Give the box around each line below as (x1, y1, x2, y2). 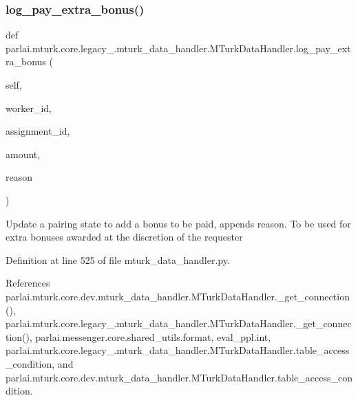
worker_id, (6, 100, 52, 115)
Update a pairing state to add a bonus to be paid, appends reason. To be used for (6, 216, 351, 230)
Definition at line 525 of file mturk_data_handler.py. (6, 252, 230, 267)
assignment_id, (6, 124, 70, 138)
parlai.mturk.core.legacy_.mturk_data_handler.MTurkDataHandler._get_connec (6, 316, 352, 331)
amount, (6, 146, 41, 161)
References (6, 276, 50, 290)
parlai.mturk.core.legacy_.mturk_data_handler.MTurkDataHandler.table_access (6, 343, 350, 357)
